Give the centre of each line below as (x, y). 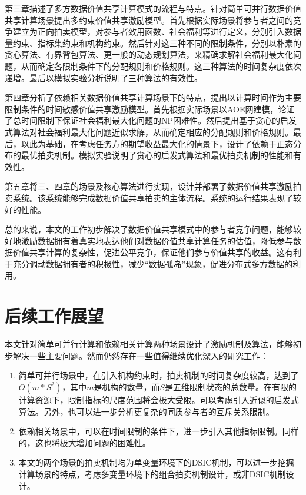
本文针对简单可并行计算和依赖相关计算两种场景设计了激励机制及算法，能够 (149, 344)
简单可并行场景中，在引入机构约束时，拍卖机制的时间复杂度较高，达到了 (159, 375)
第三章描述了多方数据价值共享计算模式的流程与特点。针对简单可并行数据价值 (153, 8)
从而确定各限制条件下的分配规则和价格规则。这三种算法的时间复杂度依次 (161, 66)
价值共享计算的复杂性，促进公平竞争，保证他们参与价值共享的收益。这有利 (157, 252)
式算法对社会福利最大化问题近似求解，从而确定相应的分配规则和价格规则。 (149, 132)
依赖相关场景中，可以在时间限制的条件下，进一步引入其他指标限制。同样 (159, 431)
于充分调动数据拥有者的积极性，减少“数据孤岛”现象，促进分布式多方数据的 (149, 263)
